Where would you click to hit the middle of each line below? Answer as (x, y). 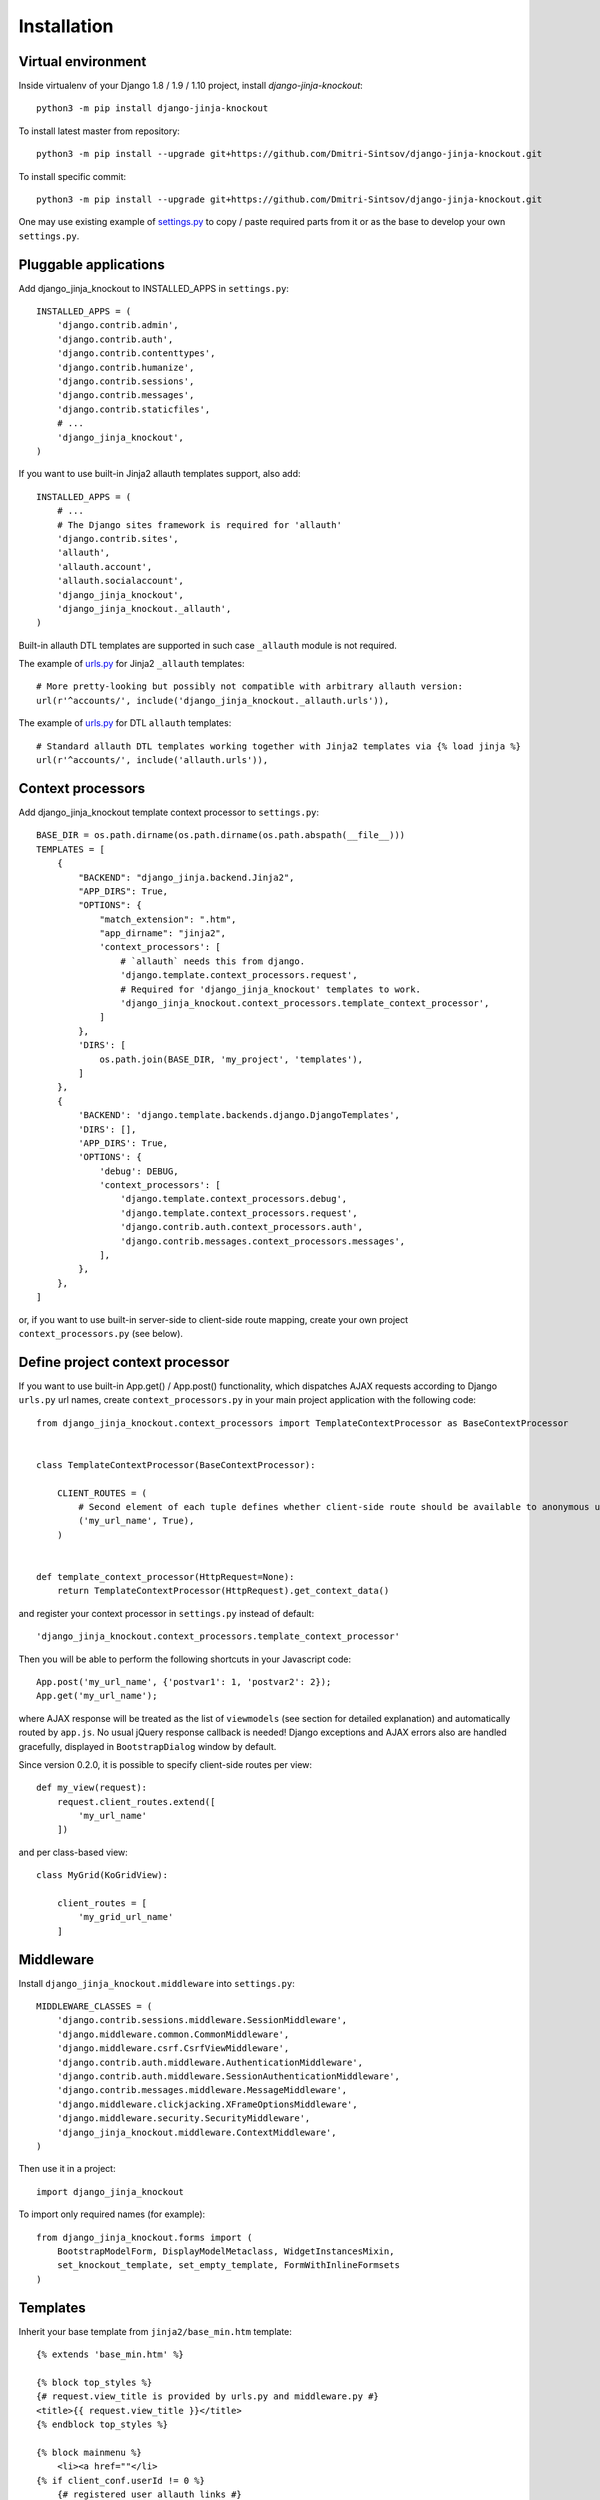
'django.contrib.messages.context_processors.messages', (263, 1241)
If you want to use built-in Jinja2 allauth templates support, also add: (159, 474)
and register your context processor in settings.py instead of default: (166, 1613)
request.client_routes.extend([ (136, 1801)
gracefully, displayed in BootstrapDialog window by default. (147, 1746)
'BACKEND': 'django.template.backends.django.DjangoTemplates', (239, 1115)
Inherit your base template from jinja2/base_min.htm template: (155, 2331)
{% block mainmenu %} (89, 2452)
